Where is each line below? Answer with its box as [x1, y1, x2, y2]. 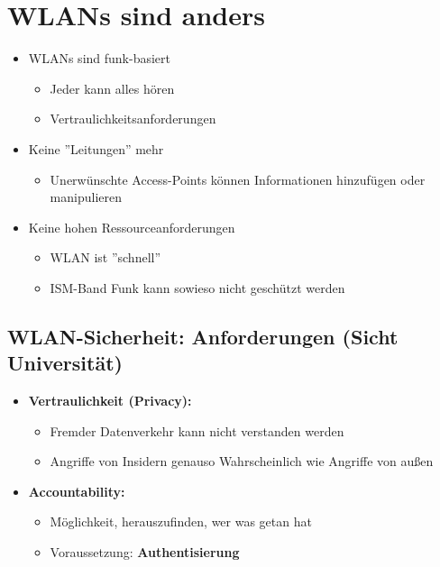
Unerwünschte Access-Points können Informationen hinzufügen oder [50, 169, 426, 188]
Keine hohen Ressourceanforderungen [28, 217, 235, 236]
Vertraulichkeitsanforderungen [50, 109, 216, 128]
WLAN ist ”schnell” [50, 248, 161, 267]
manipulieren [50, 187, 122, 206]
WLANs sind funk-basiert [28, 49, 171, 68]
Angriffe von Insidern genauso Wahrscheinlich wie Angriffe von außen [50, 452, 434, 471]
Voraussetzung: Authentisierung [50, 543, 240, 562]
